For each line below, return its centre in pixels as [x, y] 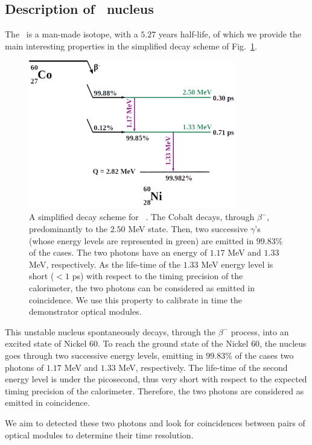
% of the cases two [259, 355]
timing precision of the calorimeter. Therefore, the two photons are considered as [154, 390]
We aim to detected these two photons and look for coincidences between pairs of [155, 422]
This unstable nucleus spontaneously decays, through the [110, 331]
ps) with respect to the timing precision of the [158, 276]
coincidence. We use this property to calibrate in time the [135, 299]
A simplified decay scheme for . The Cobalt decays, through [142, 217]
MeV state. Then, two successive [188, 229]
